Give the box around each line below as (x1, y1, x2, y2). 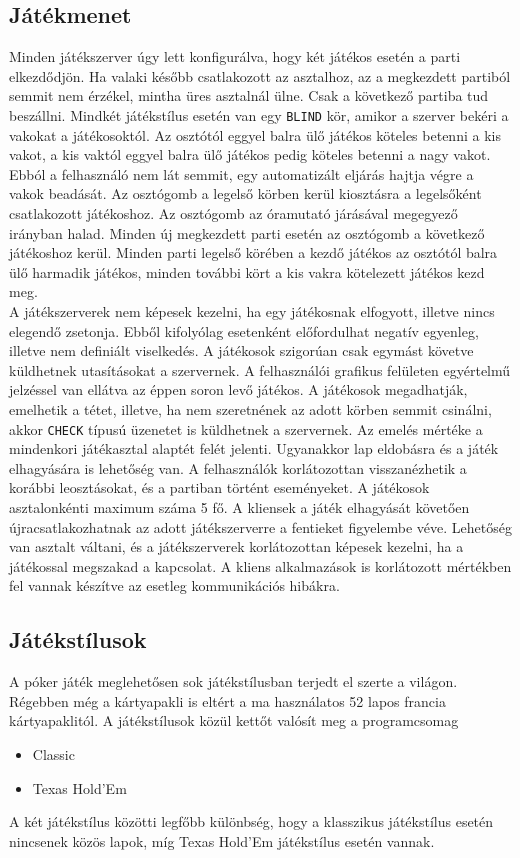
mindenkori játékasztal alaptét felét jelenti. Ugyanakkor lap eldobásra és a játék (9, 438, 499, 459)
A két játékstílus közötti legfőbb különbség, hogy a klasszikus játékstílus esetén (9, 811, 494, 832)
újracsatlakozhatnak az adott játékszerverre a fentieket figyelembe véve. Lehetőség (9, 516, 512, 537)
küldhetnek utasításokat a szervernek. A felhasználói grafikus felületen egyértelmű (9, 359, 511, 380)
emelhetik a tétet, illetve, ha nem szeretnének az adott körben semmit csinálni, (9, 398, 492, 419)
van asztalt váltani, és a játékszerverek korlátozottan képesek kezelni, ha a (9, 536, 464, 557)
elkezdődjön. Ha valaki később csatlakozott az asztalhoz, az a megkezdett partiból (9, 65, 511, 86)
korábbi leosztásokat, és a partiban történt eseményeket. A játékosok (9, 477, 430, 498)
